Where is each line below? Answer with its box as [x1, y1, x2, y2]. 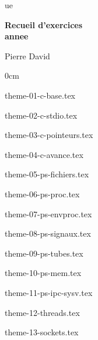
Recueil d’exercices [5, 18, 83, 31]
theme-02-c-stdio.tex [5, 109, 78, 121]
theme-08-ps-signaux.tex [5, 227, 91, 240]
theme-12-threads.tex [5, 306, 80, 318]
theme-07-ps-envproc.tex [5, 207, 92, 220]
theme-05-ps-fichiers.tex [5, 168, 89, 180]
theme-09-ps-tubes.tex [5, 247, 83, 259]
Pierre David [5, 49, 50, 62]
